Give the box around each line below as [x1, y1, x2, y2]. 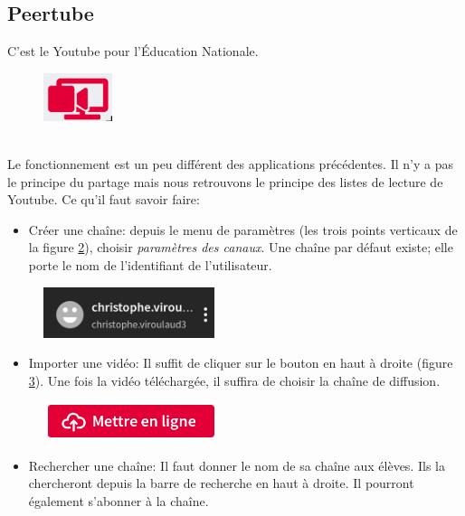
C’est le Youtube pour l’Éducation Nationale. [7, 42, 259, 61]
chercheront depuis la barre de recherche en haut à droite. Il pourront [28, 474, 414, 493]
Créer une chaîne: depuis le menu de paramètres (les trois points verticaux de [28, 220, 458, 239]
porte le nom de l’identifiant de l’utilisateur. [28, 256, 272, 275]
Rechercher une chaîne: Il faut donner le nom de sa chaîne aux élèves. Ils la [28, 455, 445, 474]
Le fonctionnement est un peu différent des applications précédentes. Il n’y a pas [7, 155, 453, 174]
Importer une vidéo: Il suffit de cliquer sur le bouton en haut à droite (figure [28, 353, 453, 372]
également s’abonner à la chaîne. [28, 491, 209, 510]
